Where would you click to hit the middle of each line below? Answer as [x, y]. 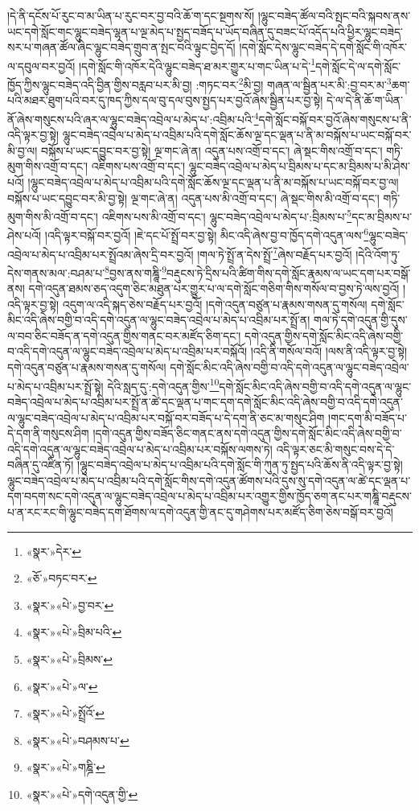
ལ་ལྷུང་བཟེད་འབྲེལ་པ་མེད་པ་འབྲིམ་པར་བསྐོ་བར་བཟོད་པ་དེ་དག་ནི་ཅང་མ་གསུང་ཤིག [166, 417]
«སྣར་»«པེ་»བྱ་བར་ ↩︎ [70, 605]
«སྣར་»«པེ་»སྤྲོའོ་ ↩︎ [65, 713]
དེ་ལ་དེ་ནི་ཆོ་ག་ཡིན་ [365, 100]
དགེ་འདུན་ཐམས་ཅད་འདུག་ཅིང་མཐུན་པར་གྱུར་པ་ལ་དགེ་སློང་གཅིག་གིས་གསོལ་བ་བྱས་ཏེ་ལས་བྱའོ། [214, 288]
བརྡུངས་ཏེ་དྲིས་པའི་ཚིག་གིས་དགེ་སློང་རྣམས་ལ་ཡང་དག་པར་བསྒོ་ [289, 272]
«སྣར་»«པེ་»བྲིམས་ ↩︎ [69, 659]
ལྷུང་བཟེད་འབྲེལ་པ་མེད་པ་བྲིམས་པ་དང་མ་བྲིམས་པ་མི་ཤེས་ [299, 166]
